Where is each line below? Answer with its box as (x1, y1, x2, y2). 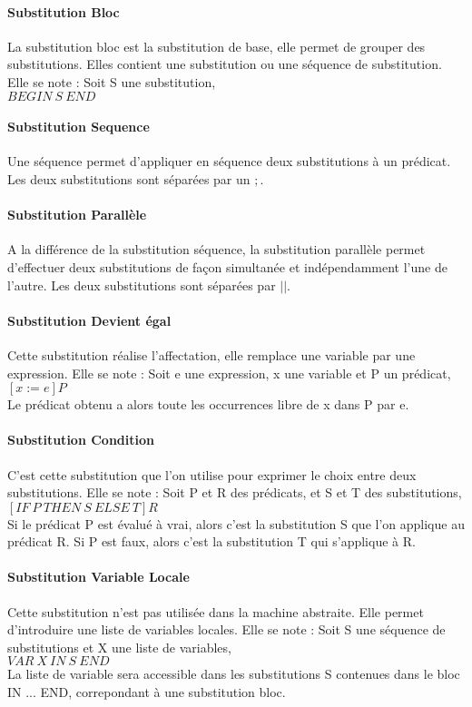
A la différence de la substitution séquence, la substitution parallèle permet (7, 240, 426, 259)
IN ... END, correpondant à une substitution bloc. (7, 682, 286, 702)
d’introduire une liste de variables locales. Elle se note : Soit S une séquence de (7, 620, 446, 639)
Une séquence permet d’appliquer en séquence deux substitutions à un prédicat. (7, 152, 451, 171)
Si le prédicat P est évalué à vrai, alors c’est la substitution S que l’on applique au (7, 514, 465, 533)
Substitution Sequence (7, 117, 150, 136)
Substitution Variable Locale (7, 567, 190, 586)
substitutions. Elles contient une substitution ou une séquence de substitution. (7, 54, 442, 74)
